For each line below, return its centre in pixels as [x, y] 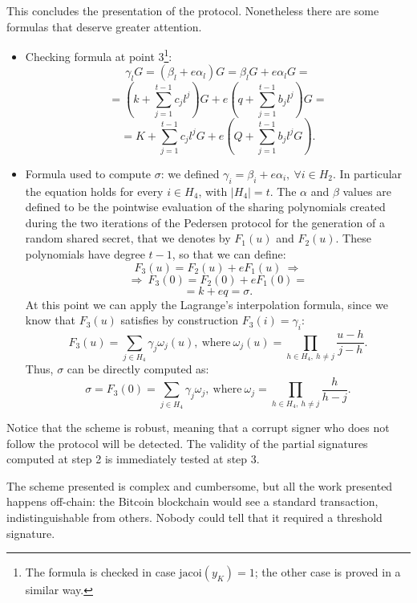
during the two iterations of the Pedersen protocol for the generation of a [205, 222]
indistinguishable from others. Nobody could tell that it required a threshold [194, 517]
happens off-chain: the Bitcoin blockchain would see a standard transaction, [192, 501]
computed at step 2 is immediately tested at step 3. [133, 459]
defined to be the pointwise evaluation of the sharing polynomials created [205, 207]
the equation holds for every [94, 191]
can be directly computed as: [138, 369]
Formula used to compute [88, 173]
